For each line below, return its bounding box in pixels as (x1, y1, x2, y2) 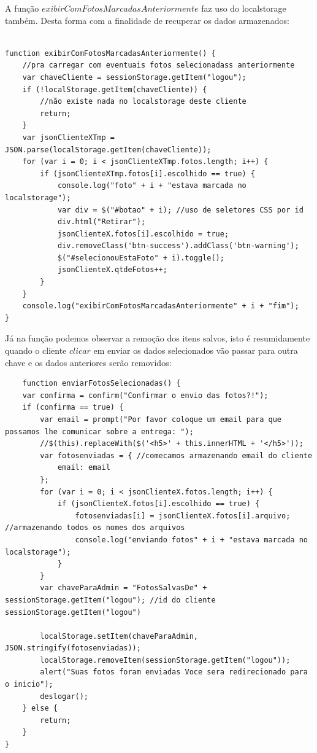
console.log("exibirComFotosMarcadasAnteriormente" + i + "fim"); (22, 302, 299, 311)
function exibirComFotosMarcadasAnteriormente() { (5, 49, 216, 58)
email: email (57, 463, 110, 472)
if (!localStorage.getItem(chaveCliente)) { (22, 85, 207, 94)
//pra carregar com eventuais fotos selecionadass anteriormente (22, 61, 295, 70)
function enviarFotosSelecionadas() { (22, 379, 181, 388)
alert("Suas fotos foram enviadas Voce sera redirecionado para (40, 668, 308, 677)
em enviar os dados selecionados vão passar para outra (93, 344, 298, 357)
